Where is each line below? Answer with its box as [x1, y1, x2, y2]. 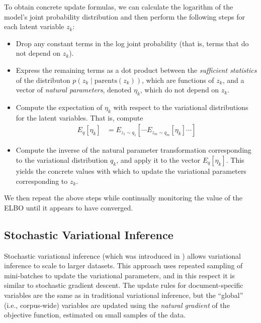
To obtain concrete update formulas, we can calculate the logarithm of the [4, 2, 233, 12]
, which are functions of [142, 74, 214, 85]
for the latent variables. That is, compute [16, 112, 143, 123]
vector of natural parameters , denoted [16, 84, 132, 95]
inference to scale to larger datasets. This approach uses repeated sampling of [4, 260, 243, 271]
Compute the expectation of [16, 101, 103, 112]
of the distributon [16, 74, 70, 85]
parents [94, 77, 117, 84]
